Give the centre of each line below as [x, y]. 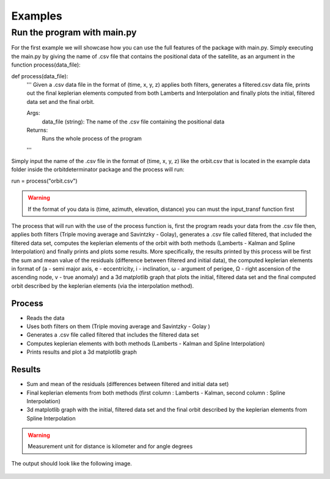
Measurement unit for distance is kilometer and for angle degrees [110, 447]
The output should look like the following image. [72, 463]
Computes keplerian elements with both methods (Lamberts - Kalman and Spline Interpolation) [146, 343]
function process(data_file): [46, 65]
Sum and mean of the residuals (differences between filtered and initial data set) [128, 384]
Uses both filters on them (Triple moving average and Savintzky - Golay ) [118, 326]
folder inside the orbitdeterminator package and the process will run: [98, 170]
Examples [37, 16]
